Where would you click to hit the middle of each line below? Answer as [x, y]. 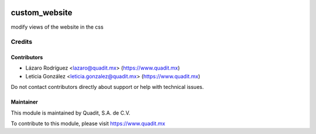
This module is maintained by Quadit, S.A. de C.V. [71, 113]
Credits [21, 42]
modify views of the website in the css [57, 27]
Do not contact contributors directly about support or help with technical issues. [107, 87]
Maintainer [24, 102]
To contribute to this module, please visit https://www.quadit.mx [88, 123]
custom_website [42, 13]
